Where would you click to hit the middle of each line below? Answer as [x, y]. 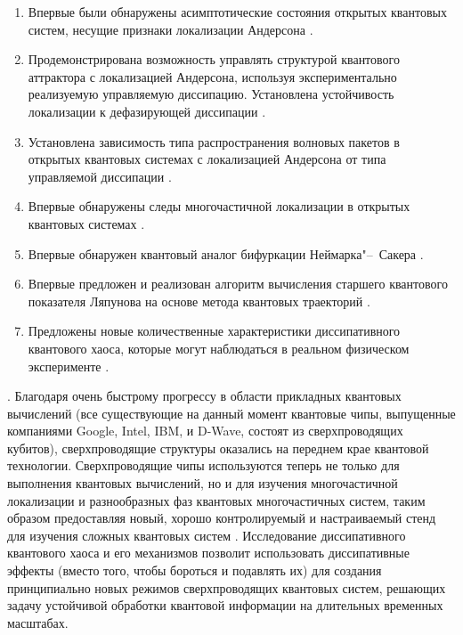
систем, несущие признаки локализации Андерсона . [171, 29]
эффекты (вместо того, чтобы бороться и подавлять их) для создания [195, 570]
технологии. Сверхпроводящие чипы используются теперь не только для [203, 465]
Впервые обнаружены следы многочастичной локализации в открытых [219, 206]
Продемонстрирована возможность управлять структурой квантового [214, 59]
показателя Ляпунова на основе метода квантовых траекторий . [199, 301]
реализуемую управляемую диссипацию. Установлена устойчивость [211, 94]
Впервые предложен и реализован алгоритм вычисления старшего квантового [238, 284]
